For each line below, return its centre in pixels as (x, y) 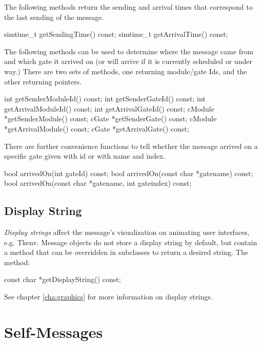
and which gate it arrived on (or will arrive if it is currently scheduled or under (128, 61)
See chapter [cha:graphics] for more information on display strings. (108, 297)
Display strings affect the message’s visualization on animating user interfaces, (127, 232)
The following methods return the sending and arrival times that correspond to (128, 7)
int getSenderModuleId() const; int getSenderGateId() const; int (105, 99)
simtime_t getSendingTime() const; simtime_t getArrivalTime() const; (116, 34)
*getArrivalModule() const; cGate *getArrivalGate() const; (97, 128)
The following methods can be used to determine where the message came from (129, 51)
